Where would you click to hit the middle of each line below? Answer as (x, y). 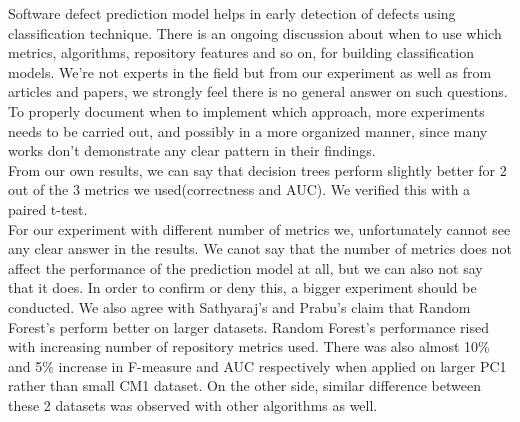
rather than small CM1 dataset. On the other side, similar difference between (244, 385)
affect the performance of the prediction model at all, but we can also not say (245, 267)
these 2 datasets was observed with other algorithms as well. (193, 404)
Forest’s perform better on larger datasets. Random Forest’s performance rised (249, 326)
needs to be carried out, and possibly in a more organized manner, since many (248, 130)
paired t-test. (48, 208)
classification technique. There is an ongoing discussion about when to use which (255, 32)
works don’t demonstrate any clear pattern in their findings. (192, 150)
